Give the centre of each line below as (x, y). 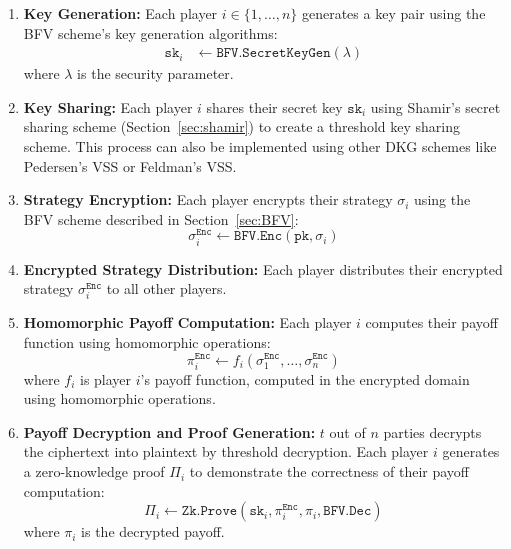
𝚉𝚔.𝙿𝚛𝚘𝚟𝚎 (209, 511)
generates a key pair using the (393, 13)
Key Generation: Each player (120, 13)
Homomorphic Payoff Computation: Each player (187, 322)
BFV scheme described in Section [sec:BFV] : (161, 218)
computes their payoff (431, 322)
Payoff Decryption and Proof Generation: (169, 431)
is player (105, 378)
